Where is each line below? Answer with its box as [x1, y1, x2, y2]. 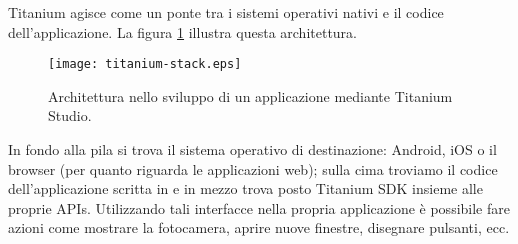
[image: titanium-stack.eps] [48, 57, 242, 72]
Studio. [48, 105, 92, 126]
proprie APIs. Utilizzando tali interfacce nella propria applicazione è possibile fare [8, 197, 510, 218]
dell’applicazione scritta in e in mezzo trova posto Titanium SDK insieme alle [8, 178, 483, 199]
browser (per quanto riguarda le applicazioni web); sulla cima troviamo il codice [8, 158, 498, 179]
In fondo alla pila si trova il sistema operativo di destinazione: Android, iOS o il [8, 139, 497, 160]
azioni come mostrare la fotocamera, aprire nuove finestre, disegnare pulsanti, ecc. [8, 217, 510, 238]
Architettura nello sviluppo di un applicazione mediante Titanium [48, 85, 453, 106]
